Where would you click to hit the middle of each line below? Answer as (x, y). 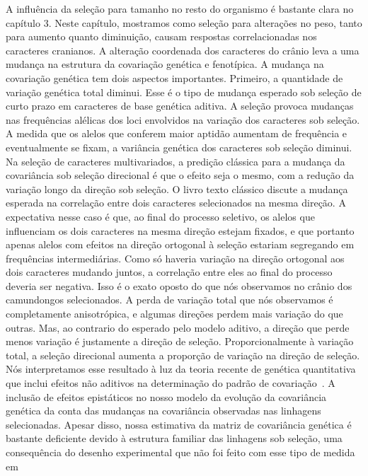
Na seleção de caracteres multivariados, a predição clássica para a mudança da (176, 161)
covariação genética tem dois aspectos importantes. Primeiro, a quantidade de (174, 77)
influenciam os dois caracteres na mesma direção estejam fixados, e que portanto (180, 230)
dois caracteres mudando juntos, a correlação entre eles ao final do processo (169, 272)
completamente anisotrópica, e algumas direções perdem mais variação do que (174, 314)
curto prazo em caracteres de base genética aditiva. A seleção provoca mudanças (180, 106)
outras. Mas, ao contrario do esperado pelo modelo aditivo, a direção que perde (178, 327)
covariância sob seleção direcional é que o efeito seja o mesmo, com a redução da (180, 175)
